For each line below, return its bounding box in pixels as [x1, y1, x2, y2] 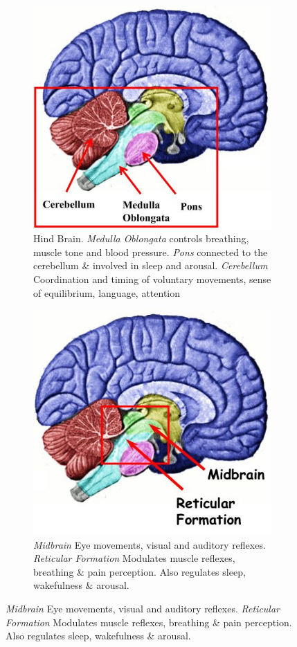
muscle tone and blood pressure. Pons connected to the [33, 244, 268, 259]
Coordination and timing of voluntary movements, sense [33, 272, 271, 286]
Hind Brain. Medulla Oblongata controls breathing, [33, 231, 249, 246]
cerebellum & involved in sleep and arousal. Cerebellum [33, 258, 268, 273]
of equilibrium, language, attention [33, 285, 181, 300]
